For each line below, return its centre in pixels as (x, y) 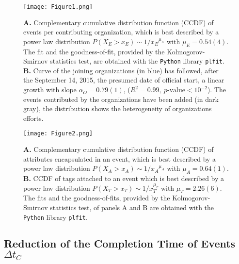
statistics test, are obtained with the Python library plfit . (137, 61)
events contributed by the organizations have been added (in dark (121, 99)
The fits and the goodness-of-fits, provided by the (97, 198)
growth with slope (50, 90)
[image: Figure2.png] (58, 134)
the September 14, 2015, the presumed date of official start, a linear (124, 80)
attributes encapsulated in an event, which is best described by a (120, 158)
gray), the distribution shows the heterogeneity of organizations (118, 108)
